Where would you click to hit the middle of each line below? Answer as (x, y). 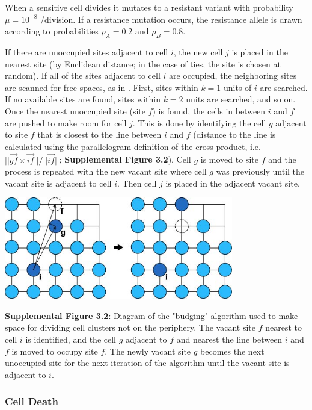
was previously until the (260, 171)
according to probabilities (52, 31)
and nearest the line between (229, 339)
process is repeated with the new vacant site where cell (106, 171)
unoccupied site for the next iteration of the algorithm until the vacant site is (147, 363)
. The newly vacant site (148, 351)
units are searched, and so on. (241, 99)
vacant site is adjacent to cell (58, 183)
